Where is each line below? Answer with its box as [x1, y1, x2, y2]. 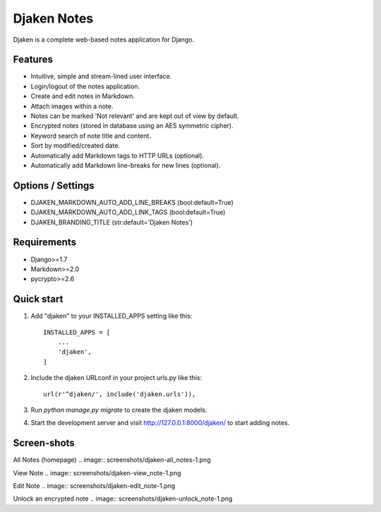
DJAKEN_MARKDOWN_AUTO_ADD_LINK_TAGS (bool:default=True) [30, 208, 226, 217]
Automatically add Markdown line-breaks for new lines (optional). [30, 161, 222, 169]
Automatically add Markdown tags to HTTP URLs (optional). [30, 151, 205, 160]
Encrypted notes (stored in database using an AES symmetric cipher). [30, 121, 234, 130]
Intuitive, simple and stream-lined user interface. [30, 72, 172, 81]
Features [13, 54, 53, 66]
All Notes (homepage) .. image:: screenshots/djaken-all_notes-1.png [13, 456, 211, 464]
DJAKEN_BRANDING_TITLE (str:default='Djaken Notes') [30, 218, 193, 226]
